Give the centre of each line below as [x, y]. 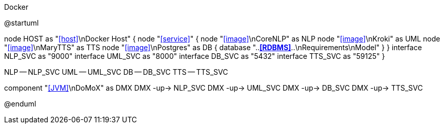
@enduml [20, 104]
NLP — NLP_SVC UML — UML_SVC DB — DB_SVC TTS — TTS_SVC [116, 72]
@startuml [22, 23]
